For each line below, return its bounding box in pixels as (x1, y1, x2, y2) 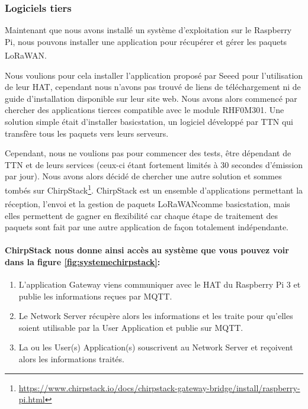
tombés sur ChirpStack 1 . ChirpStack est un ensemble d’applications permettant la (5, 182, 303, 196)
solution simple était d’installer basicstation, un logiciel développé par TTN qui (5, 115, 293, 128)
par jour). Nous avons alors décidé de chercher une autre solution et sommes (5, 170, 282, 182)
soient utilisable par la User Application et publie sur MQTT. (18, 321, 243, 333)
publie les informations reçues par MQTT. (18, 289, 172, 302)
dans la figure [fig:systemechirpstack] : (5, 255, 161, 268)
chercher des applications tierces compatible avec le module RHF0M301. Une (5, 104, 284, 116)
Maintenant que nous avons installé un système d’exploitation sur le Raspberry (5, 24, 292, 36)
